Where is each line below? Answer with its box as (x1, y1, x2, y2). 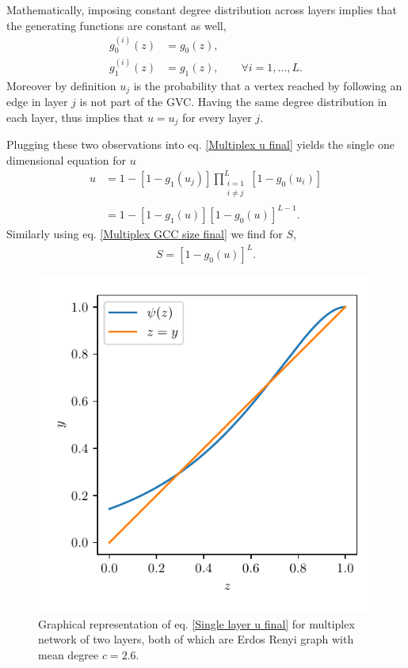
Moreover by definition (6, 77, 116, 93)
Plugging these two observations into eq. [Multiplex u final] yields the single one (6, 136, 395, 153)
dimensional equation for (6, 151, 127, 168)
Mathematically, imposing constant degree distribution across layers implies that (6, 2, 398, 17)
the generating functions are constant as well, (6, 17, 227, 33)
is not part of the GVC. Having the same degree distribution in (79, 93, 387, 110)
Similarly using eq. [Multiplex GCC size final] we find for (6, 226, 283, 242)
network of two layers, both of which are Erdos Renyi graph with (38, 631, 354, 647)
